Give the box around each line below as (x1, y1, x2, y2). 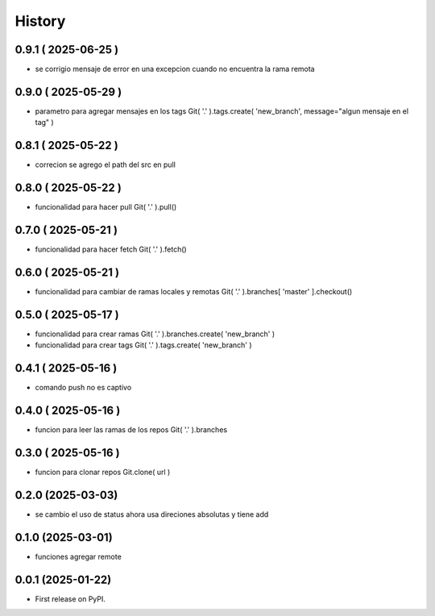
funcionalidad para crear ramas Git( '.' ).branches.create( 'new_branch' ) (35, 329, 275, 339)
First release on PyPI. (35, 593, 106, 604)
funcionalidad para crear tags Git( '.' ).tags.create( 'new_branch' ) (35, 340, 253, 350)
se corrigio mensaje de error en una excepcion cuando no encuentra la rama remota (35, 65, 315, 74)
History (14, 12, 66, 30)
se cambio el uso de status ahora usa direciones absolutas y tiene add (35, 509, 269, 519)
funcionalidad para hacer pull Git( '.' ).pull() (35, 202, 177, 212)
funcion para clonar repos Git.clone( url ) (35, 468, 171, 477)
